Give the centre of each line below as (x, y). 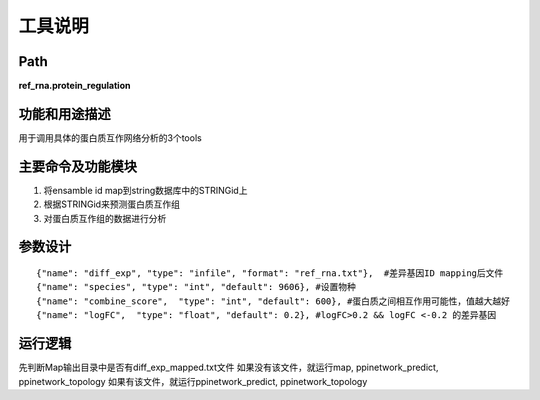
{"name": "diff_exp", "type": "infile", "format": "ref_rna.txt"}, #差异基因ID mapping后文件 (270, 273)
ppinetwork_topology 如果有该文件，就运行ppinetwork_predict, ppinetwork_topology (193, 381)
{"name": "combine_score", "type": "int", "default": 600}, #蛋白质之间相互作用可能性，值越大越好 (273, 301)
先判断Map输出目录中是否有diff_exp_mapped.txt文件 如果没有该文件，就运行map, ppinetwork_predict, (228, 367)
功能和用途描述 (64, 113)
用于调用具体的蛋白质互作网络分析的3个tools (110, 137)
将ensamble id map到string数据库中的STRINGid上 (145, 190)
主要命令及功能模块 (77, 166)
